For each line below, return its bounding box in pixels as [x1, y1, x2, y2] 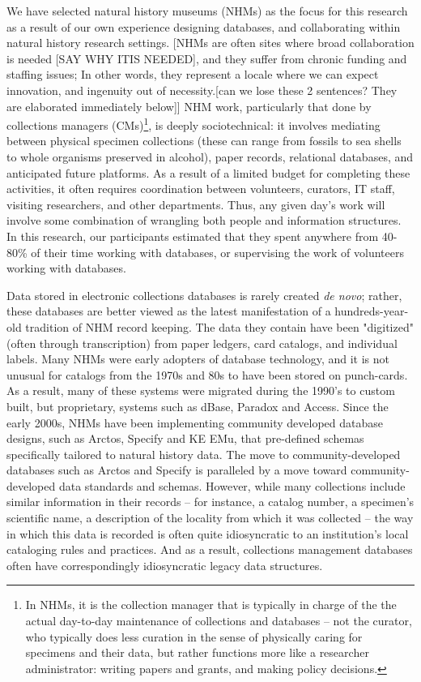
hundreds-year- [334, 302, 409, 320]
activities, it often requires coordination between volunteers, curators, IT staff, [6, 180, 395, 197]
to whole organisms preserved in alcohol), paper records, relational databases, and [6, 148, 414, 165]
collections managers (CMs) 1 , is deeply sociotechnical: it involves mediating [6, 114, 381, 133]
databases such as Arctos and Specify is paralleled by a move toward [6, 461, 347, 478]
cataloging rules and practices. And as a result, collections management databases [6, 541, 413, 558]
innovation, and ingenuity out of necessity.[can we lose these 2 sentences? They [6, 81, 398, 98]
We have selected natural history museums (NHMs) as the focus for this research [6, 2, 408, 19]
